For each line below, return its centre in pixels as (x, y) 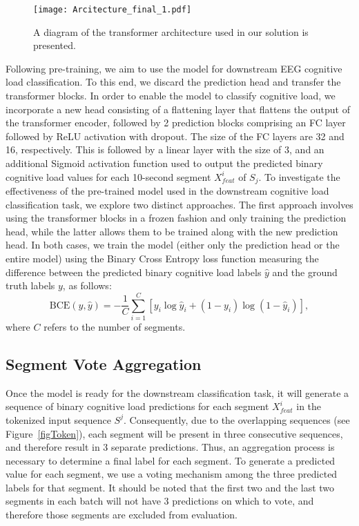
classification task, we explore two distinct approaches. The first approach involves (179, 204)
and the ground (305, 272)
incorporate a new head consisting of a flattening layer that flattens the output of (178, 109)
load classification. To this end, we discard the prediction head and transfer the (173, 82)
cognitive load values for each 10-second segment (108, 176)
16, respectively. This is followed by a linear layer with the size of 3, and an (165, 149)
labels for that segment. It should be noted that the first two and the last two (170, 487)
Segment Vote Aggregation (104, 363)
